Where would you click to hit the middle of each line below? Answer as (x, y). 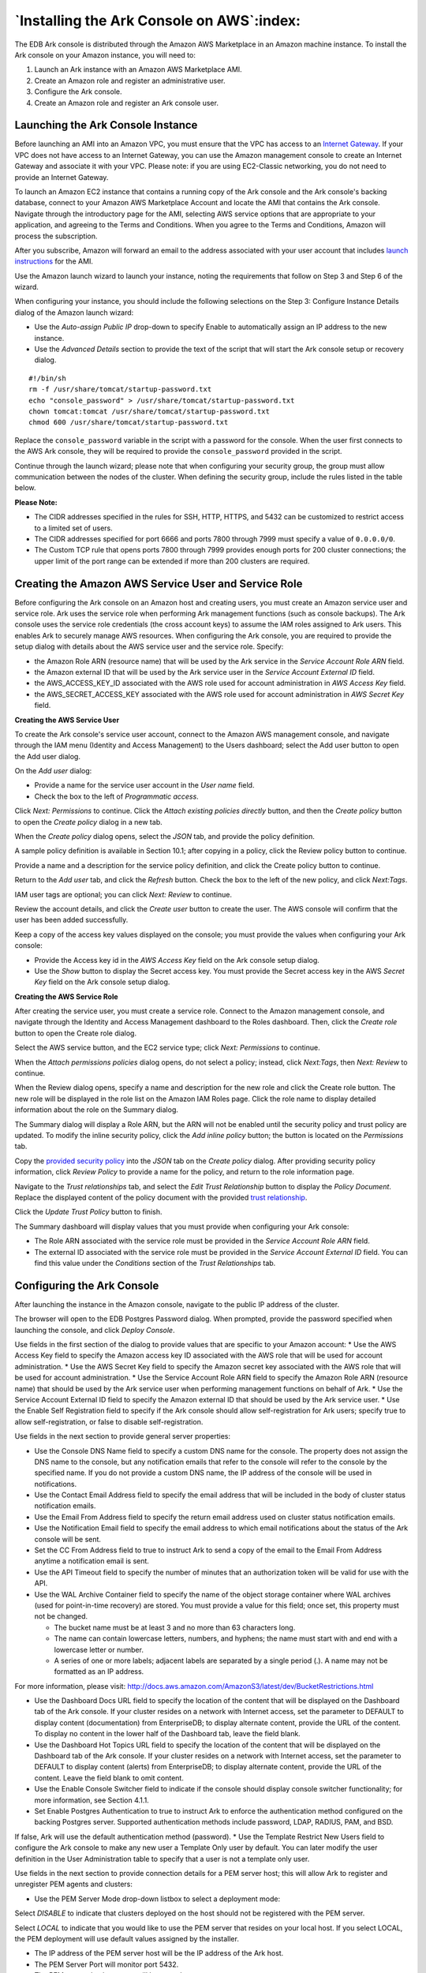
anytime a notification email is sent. (92, 1561)
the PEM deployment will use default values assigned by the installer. (127, 1938)
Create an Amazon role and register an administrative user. (130, 80)
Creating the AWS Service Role (66, 996)
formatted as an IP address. (99, 1672)
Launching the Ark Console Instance (106, 125)
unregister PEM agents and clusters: (74, 1884)
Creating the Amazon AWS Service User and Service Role (159, 584)
